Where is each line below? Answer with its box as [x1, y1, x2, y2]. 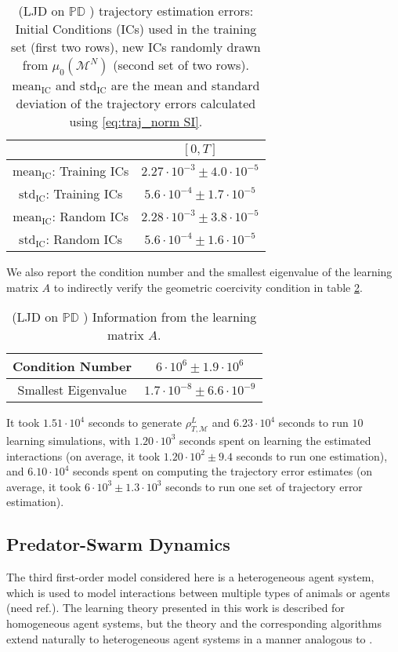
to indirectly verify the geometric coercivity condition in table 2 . [53, 279, 363, 295]
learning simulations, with [6, 432, 131, 448]
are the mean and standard [110, 76, 260, 94]
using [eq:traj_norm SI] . [69, 112, 203, 130]
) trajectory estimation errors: [89, 2, 254, 20]
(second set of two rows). [113, 56, 249, 74]
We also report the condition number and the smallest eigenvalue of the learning [6, 264, 393, 279]
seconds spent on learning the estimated [179, 432, 371, 448]
